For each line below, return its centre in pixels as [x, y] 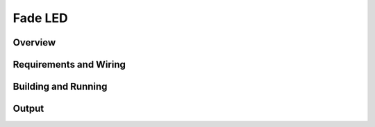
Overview [34, 42]
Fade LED [41, 18]
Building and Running [60, 87]
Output [28, 109]
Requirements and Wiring [69, 65]
